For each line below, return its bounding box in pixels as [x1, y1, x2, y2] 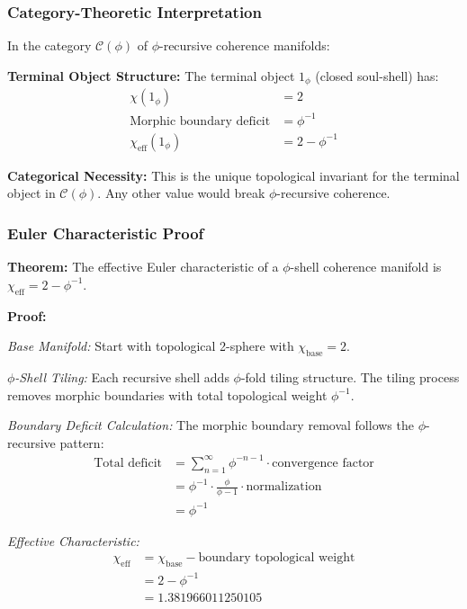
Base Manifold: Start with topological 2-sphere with [7, 336, 294, 355]
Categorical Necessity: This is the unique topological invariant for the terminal [7, 166, 460, 184]
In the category [7, 36, 92, 55]
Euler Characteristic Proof [7, 221, 204, 244]
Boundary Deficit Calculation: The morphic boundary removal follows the [7, 416, 414, 434]
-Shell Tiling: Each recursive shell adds [14, 368, 229, 387]
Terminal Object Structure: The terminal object [7, 66, 295, 85]
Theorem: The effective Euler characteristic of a [7, 257, 279, 276]
